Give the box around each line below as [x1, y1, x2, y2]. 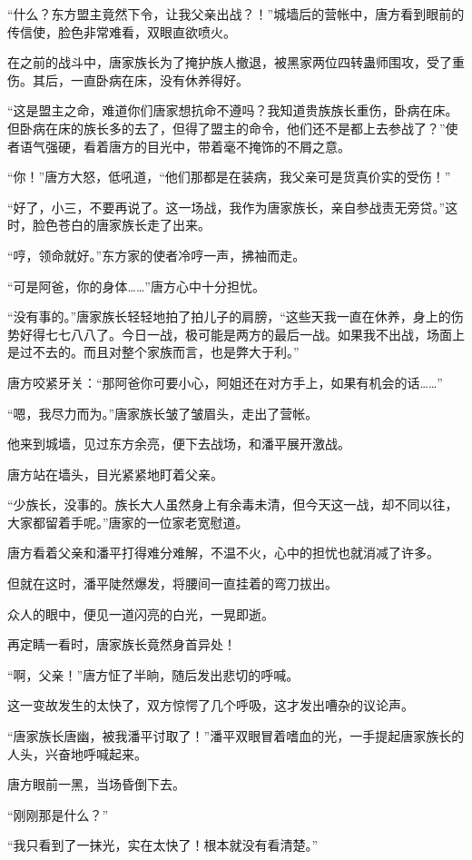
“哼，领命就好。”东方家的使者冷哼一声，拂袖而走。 [7, 245, 306, 264]
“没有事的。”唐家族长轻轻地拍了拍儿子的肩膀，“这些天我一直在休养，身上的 [7, 307, 451, 326]
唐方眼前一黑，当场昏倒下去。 [7, 775, 185, 794]
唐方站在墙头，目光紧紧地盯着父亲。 [7, 464, 223, 483]
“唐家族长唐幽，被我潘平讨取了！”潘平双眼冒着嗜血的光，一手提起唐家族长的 [7, 727, 465, 746]
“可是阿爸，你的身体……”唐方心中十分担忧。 [7, 276, 265, 295]
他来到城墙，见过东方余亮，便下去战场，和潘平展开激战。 [7, 434, 350, 453]
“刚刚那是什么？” [7, 805, 109, 824]
